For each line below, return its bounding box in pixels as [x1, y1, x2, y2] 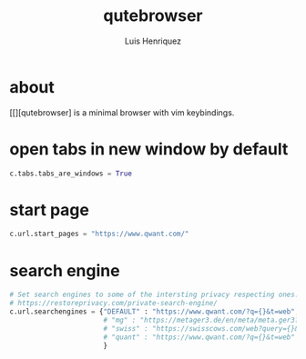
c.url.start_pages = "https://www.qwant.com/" [9, 229, 189, 239]
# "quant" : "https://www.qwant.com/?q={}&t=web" [103, 333, 296, 342]
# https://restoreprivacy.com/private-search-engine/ [9, 299, 219, 308]
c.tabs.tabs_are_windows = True [9, 169, 132, 178]
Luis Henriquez [124, 35, 182, 46]
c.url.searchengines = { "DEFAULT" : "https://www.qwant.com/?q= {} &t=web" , [9, 307, 300, 316]
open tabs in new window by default [9, 138, 289, 159]
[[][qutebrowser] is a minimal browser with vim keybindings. [9, 106, 235, 118]
